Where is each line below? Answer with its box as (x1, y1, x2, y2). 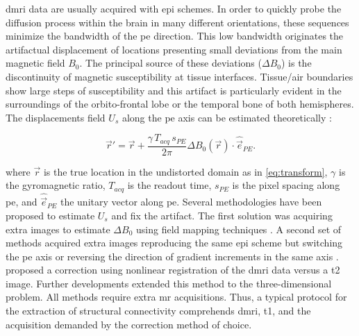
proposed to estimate (6, 208, 95, 222)
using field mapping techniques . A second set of (135, 221, 342, 236)
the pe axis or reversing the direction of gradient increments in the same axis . (6, 249, 339, 263)
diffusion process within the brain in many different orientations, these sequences (6, 15, 349, 29)
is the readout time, (127, 178, 212, 192)
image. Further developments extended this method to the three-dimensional (6, 276, 332, 290)
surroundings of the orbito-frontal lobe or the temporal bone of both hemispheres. (6, 96, 354, 111)
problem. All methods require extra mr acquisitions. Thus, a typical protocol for (6, 289, 347, 304)
